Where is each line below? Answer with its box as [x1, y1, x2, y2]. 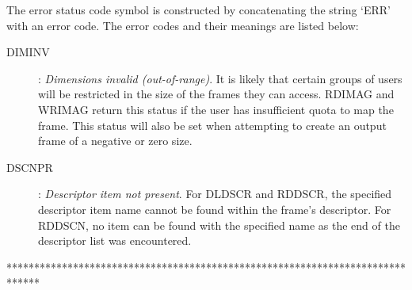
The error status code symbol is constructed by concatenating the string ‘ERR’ [6, 2, 391, 17]
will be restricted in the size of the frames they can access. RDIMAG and [38, 86, 395, 102]
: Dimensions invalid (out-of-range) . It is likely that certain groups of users [38, 70, 402, 86]
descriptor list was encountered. [38, 232, 192, 249]
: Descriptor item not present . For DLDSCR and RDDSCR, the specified [38, 185, 392, 202]
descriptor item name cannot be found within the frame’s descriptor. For [38, 200, 391, 217]
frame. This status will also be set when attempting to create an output [38, 116, 387, 133]
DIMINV [6, 44, 50, 60]
